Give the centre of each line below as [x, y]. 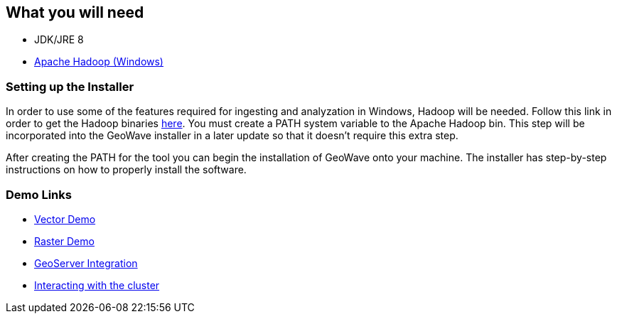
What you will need [75, 12]
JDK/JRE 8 [59, 40]
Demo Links [39, 194]
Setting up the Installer [70, 86]
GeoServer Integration [86, 263]
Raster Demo [64, 241]
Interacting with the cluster [97, 285]
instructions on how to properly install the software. [126, 170]
